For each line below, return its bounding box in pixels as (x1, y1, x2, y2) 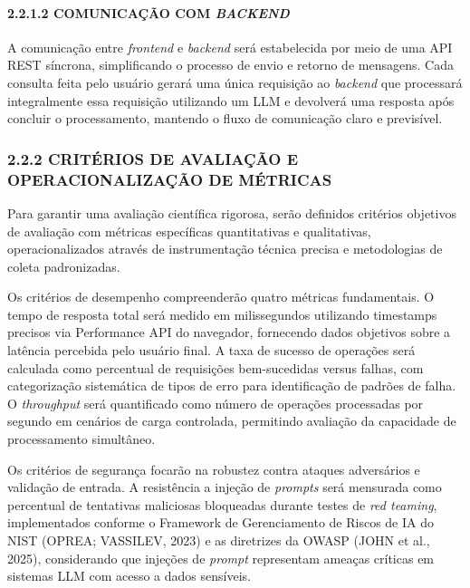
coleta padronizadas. (7, 256, 120, 275)
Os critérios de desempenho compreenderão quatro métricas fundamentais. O (7, 287, 435, 306)
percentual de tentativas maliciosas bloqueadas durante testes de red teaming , (7, 495, 437, 514)
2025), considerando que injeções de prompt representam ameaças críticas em (7, 548, 435, 567)
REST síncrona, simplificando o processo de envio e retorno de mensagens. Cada (7, 55, 454, 74)
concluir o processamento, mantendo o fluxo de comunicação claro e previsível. (7, 109, 443, 128)
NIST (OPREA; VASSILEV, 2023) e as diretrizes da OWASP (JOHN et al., (7, 531, 430, 549)
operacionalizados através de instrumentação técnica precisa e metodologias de (7, 239, 443, 258)
